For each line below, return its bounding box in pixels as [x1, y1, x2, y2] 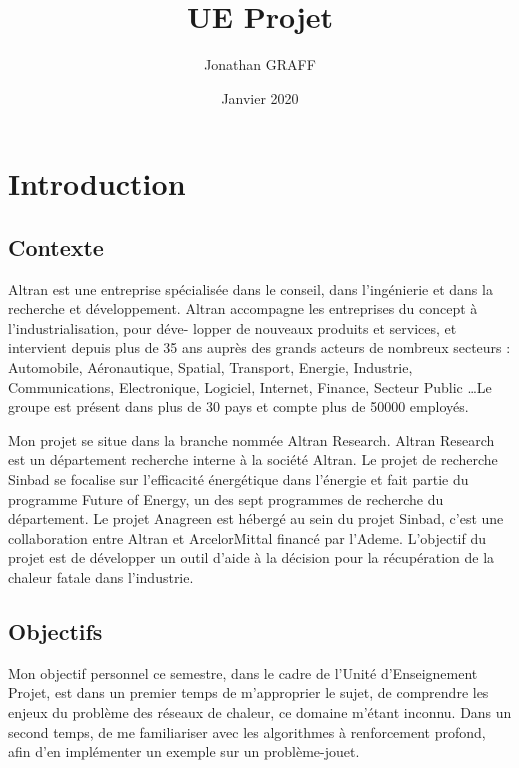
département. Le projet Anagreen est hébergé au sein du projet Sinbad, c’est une [8, 508, 504, 529]
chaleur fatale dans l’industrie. [8, 567, 194, 588]
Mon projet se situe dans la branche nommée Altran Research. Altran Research [8, 429, 495, 450]
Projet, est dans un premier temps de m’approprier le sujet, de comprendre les [8, 682, 489, 703]
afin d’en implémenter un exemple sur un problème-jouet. [8, 741, 360, 762]
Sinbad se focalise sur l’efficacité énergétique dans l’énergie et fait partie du [8, 469, 469, 490]
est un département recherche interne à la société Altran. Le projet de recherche [8, 449, 498, 470]
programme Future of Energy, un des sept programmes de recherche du [8, 488, 444, 509]
